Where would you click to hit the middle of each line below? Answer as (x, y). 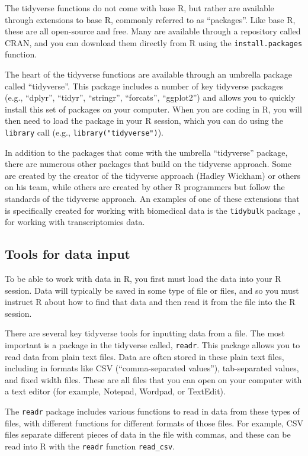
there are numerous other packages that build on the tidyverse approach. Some (148, 164)
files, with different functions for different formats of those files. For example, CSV (154, 423)
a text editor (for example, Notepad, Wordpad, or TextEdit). (115, 391)
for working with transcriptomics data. (75, 222)
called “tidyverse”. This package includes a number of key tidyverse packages (144, 86)
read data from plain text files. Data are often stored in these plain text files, (145, 356)
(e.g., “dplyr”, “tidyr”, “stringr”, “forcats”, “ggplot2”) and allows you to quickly (150, 97)
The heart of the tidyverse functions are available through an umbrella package (148, 74)
